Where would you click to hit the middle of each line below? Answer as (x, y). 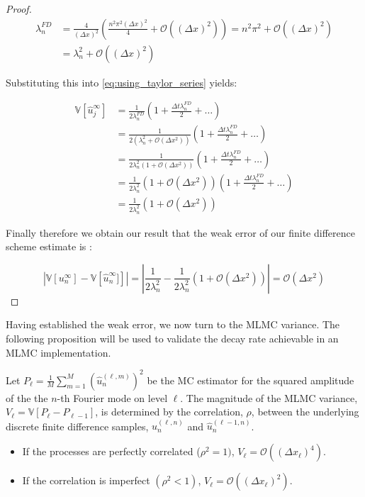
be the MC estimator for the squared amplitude (251, 380)
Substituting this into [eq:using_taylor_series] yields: (122, 82)
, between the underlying (305, 412)
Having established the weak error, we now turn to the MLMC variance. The (173, 324)
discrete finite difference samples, (77, 426)
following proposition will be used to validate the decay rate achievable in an (172, 338)
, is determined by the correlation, (169, 412)
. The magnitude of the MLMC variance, (269, 397)
